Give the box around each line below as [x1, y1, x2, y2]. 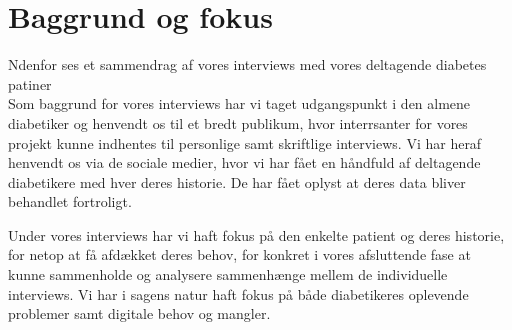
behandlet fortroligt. [8, 191, 132, 212]
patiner [8, 73, 52, 94]
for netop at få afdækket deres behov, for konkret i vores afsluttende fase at [8, 244, 471, 265]
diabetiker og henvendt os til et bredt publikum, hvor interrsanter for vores [8, 112, 468, 133]
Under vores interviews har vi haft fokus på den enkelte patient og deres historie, [8, 224, 505, 245]
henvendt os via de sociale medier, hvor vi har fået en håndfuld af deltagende [8, 152, 481, 173]
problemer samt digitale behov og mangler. [8, 303, 271, 324]
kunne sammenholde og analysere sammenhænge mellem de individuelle [8, 264, 448, 285]
